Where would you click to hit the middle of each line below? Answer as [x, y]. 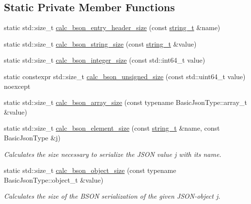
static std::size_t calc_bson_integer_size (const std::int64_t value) [105, 60]
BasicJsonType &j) [32, 137]
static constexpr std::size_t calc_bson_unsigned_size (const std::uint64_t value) [125, 76]
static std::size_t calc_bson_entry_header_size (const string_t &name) [112, 27]
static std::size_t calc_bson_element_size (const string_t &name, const [112, 128]
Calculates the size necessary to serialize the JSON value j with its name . [113, 154]
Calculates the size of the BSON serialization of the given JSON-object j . [112, 196]
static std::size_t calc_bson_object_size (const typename [90, 170]
